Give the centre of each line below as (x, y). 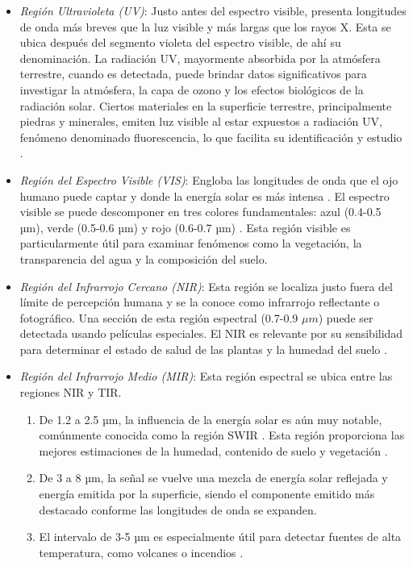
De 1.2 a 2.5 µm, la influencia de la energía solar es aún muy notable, (211, 419)
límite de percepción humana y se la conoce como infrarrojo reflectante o (200, 302)
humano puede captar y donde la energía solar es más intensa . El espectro (204, 196)
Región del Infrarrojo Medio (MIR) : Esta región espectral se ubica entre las (206, 376)
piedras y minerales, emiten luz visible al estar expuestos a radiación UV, (201, 121)
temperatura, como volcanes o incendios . (141, 552)
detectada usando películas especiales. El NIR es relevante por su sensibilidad (211, 333)
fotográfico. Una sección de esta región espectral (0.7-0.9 (159, 317)
